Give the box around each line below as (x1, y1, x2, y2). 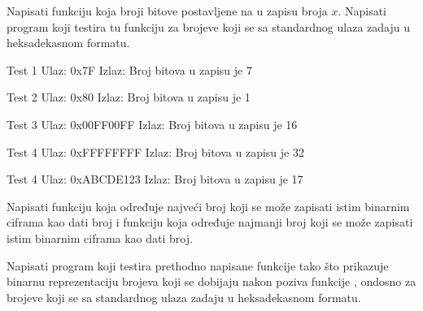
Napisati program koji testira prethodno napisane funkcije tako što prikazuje (7, 257, 389, 274)
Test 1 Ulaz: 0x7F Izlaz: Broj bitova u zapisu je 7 (7, 61, 252, 78)
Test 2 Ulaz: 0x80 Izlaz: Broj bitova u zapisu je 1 (7, 89, 251, 106)
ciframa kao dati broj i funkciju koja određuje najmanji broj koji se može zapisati (7, 214, 413, 231)
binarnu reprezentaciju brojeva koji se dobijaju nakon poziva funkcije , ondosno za (7, 273, 416, 290)
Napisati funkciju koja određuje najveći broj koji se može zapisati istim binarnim (7, 197, 410, 214)
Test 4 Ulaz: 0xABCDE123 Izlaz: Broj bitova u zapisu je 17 (7, 171, 303, 188)
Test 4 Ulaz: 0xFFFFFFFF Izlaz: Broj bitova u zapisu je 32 (7, 143, 304, 160)
